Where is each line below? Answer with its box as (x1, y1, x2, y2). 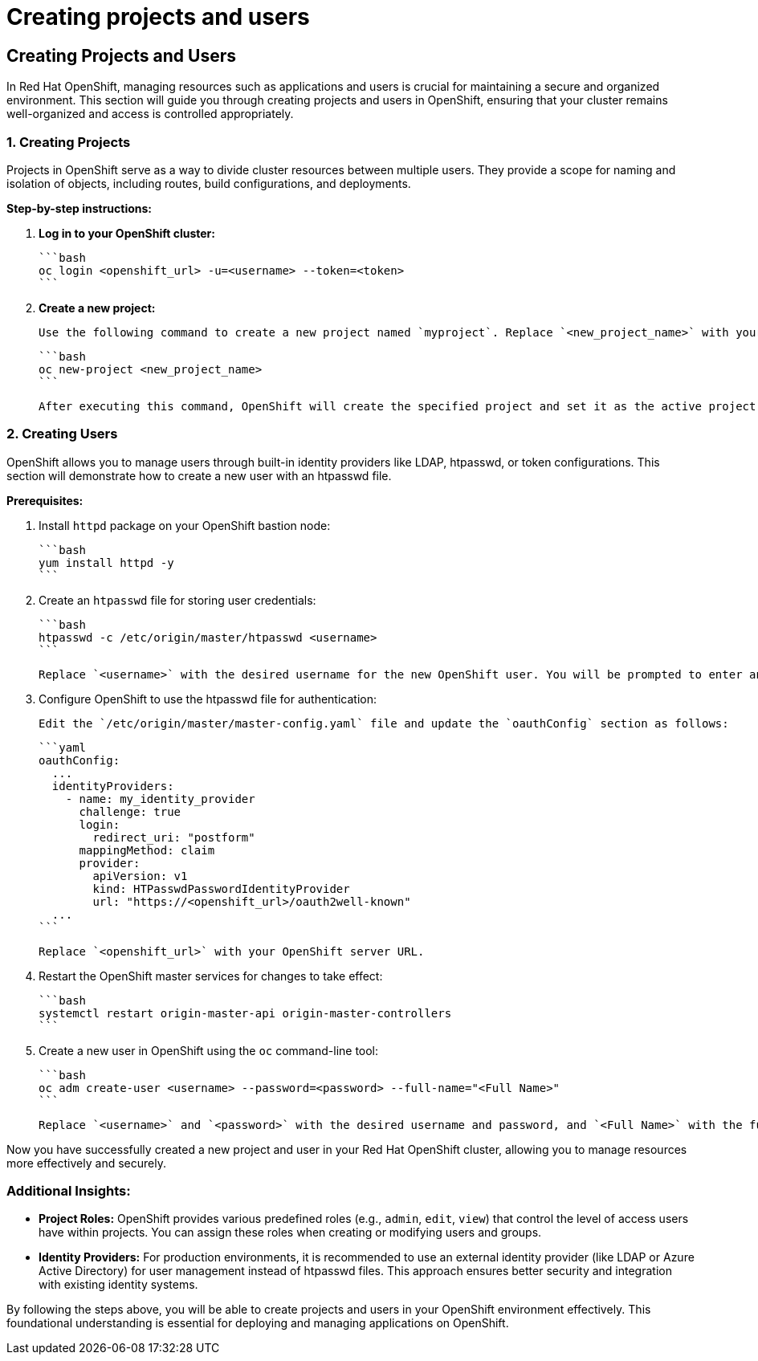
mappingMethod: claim (79, 843, 215, 857)
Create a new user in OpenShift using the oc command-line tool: (39, 1043, 379, 1057)
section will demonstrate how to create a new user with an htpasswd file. (6, 468, 392, 483)
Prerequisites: (6, 493, 84, 507)
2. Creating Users (6, 426, 118, 442)
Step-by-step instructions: (6, 201, 153, 215)
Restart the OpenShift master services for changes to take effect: (39, 968, 383, 983)
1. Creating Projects (6, 133, 131, 150)
